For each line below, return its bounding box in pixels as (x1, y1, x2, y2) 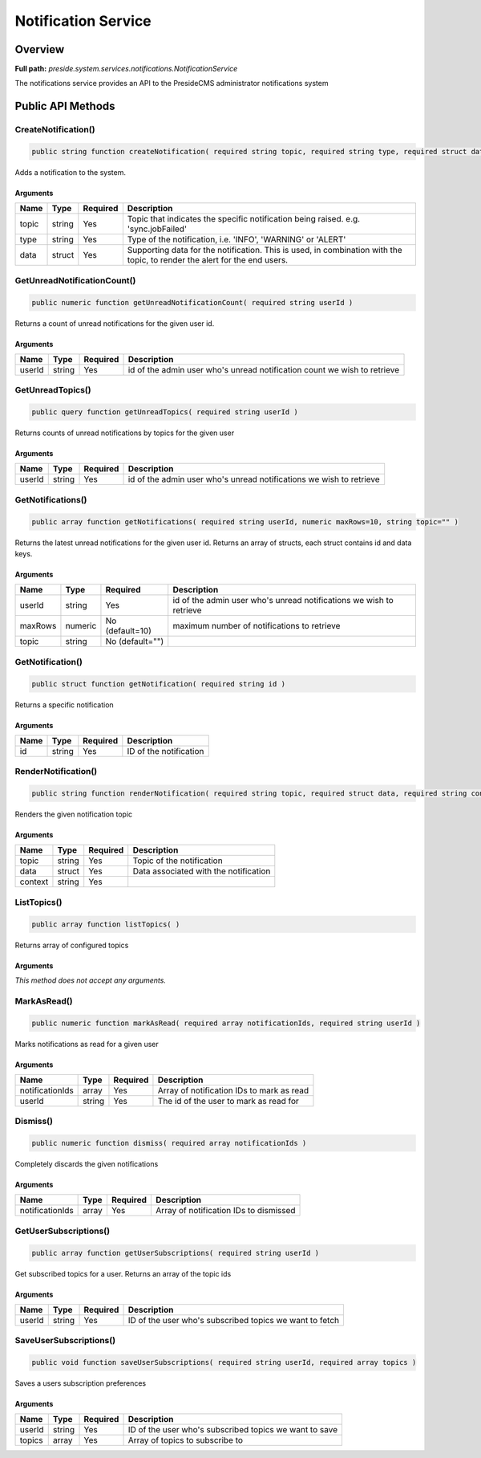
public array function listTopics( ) (31, 919, 180, 929)
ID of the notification (127, 745, 204, 756)
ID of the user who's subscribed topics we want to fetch (127, 1314, 340, 1326)
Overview (14, 43, 65, 56)
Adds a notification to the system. (14, 168, 126, 177)
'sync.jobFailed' (127, 223, 188, 234)
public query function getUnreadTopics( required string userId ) (31, 408, 298, 417)
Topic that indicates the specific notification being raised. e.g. (127, 214, 361, 225)
